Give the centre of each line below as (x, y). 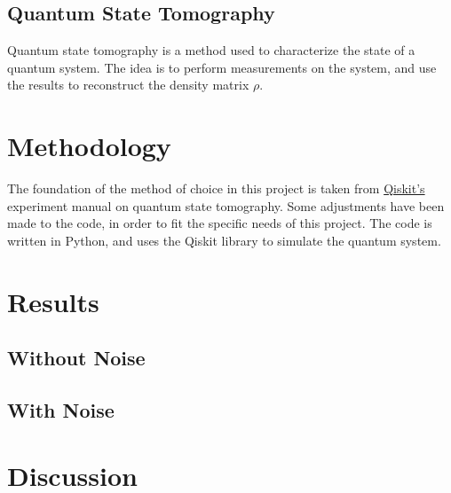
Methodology (89, 146)
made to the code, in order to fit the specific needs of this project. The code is (220, 223)
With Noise (61, 410)
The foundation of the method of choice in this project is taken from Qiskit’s (216, 188)
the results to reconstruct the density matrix (128, 85)
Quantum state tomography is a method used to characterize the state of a (211, 50)
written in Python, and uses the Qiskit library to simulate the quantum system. (224, 240)
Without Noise (76, 358)
